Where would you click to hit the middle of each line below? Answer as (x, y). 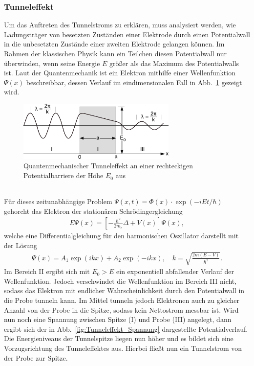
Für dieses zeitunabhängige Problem (58, 201)
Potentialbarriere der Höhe (63, 175)
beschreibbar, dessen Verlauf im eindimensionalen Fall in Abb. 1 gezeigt (134, 82)
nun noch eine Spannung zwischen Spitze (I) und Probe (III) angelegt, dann (118, 319)
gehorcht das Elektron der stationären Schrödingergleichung (93, 211)
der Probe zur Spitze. (36, 357)
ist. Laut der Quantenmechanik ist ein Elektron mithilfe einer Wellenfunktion (120, 73)
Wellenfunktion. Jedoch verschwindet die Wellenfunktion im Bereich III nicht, (120, 281)
